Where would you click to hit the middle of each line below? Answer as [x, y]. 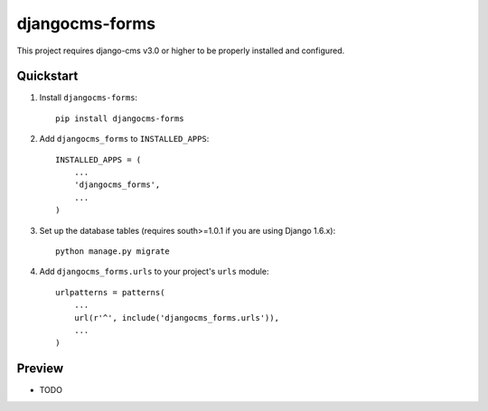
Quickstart [47, 76]
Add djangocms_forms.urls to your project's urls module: [154, 272]
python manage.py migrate [113, 251]
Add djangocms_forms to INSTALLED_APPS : [124, 139]
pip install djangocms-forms [120, 118]
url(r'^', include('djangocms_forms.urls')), [177, 318]
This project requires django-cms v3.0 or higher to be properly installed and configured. [181, 51]
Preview [40, 369]
